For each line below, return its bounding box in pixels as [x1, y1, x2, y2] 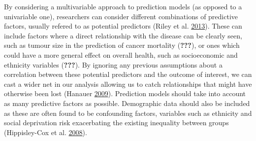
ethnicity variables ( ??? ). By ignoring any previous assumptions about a [4, 59, 223, 70]
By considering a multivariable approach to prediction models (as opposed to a [4, 1, 242, 11]
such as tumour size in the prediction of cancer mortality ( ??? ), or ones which [4, 40, 240, 50]
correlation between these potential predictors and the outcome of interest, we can [4, 69, 252, 79]
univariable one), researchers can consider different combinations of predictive [4, 11, 238, 21]
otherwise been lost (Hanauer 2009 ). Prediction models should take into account [4, 88, 246, 99]
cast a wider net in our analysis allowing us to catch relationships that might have [4, 78, 252, 89]
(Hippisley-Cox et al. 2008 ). [4, 127, 87, 137]
